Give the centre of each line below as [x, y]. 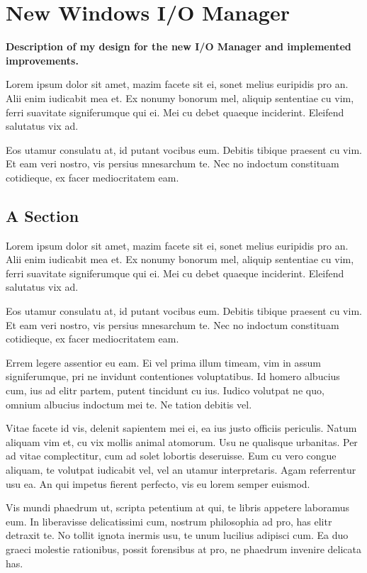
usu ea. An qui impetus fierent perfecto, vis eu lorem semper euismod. [158, 483]
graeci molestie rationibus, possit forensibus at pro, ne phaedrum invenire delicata [183, 549]
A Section [43, 215]
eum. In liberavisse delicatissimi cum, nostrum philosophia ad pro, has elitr [169, 521]
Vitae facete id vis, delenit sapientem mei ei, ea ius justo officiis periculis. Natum [181, 428]
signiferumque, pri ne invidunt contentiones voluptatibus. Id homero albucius [173, 376]
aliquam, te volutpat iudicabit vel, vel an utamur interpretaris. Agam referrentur [181, 469]
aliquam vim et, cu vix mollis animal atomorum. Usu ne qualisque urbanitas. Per [182, 441]
